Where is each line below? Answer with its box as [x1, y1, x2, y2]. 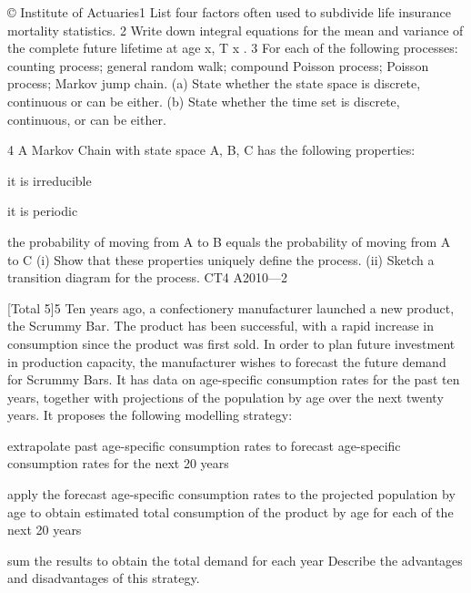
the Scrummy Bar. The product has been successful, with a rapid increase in [7, 316, 434, 335]
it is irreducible [7, 170, 92, 189]
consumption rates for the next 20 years [7, 454, 229, 473]
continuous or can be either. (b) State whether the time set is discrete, [7, 91, 400, 110]
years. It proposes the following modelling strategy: [7, 405, 293, 424]
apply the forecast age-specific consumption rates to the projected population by [7, 485, 456, 504]
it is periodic [7, 201, 78, 220]
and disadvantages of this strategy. [7, 568, 200, 588]
